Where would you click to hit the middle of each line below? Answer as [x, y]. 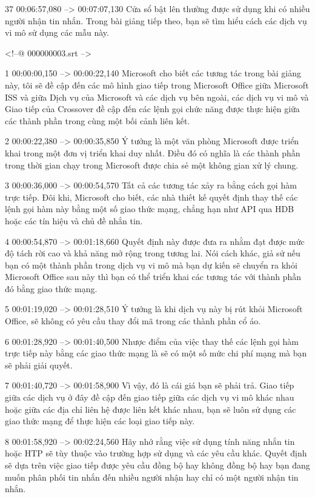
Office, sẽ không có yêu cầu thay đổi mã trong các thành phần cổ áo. [133, 321]
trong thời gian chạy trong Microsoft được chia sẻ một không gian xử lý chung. [152, 165]
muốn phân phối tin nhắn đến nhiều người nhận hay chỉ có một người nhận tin [152, 477]
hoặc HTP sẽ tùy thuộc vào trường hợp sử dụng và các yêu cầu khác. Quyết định [156, 453]
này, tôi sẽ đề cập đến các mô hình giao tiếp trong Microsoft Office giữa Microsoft [157, 85]
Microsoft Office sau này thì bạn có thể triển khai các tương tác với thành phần [153, 277]
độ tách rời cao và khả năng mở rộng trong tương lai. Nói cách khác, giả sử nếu [153, 253]
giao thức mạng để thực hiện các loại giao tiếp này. [100, 421]
